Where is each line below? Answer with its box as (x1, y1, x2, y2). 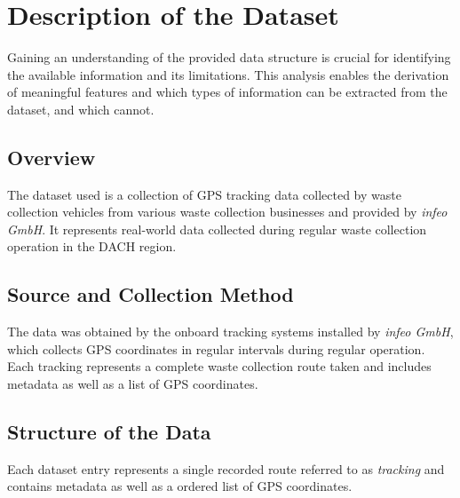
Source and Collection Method (7, 281, 294, 308)
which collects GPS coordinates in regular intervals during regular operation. (7, 339, 425, 358)
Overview (7, 143, 96, 170)
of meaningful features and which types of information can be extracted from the (7, 83, 448, 101)
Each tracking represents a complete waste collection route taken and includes (7, 357, 432, 375)
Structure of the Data (7, 418, 211, 446)
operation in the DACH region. (7, 237, 177, 256)
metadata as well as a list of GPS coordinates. (7, 375, 258, 393)
